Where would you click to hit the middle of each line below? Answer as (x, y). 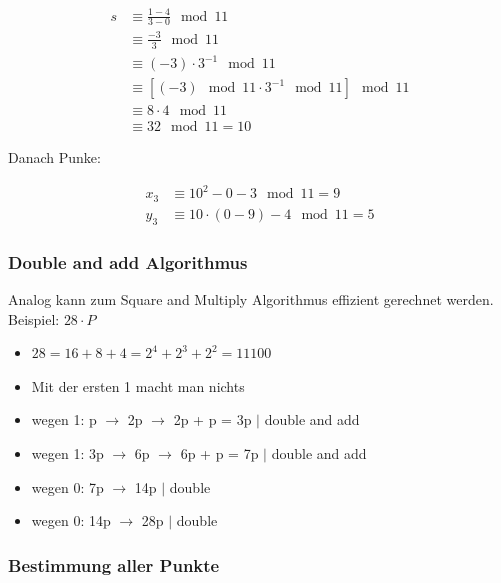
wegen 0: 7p (67, 486)
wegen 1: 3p (67, 452)
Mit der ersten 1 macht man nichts (138, 385)
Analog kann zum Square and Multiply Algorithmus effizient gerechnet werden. (251, 299)
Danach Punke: (54, 157)
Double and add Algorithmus (128, 261)
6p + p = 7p (219, 452)
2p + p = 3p (212, 419)
